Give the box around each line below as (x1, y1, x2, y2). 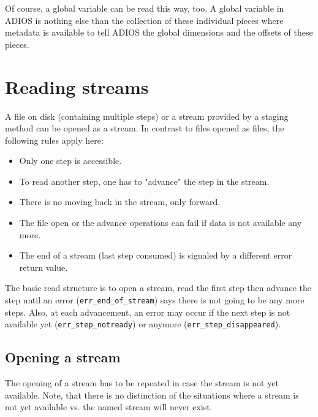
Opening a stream (5, 348, 121, 367)
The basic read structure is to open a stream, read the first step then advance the (5, 281, 311, 294)
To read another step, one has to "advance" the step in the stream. (19, 174, 270, 187)
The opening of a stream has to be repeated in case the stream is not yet (5, 376, 279, 389)
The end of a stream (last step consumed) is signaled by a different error (19, 249, 292, 262)
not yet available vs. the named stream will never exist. (5, 400, 213, 413)
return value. (19, 260, 68, 273)
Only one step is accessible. (19, 154, 122, 167)
